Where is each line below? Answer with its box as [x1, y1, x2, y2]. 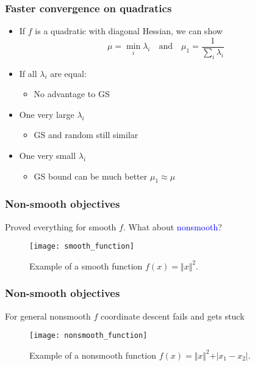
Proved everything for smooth [5, 220, 117, 233]
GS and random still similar [34, 128, 138, 141]
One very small [19, 149, 76, 162]
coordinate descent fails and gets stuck [100, 309, 245, 322]
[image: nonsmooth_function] [29, 331, 148, 340]
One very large [19, 108, 74, 120]
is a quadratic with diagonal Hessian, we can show [35, 24, 223, 37]
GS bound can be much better [34, 169, 148, 182]
